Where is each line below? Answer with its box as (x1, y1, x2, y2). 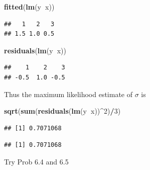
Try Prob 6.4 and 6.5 (4, 156, 69, 166)
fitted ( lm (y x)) (4, 2, 55, 12)
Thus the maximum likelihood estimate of (4, 89, 133, 99)
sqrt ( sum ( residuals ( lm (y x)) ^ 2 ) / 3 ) (4, 106, 121, 116)
